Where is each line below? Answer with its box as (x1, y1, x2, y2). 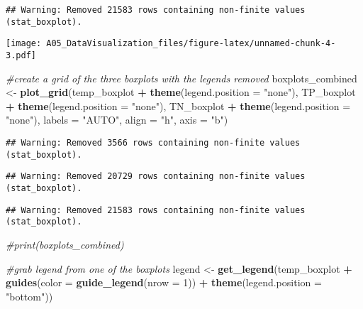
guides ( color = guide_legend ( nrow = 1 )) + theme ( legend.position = (6, 275, 322, 290)
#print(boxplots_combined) (6, 237, 124, 251)
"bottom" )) (6, 288, 53, 303)
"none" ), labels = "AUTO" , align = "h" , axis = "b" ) (6, 112, 228, 127)
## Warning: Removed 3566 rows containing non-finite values (6, 138, 301, 148)
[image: (6, 38, 42, 49)
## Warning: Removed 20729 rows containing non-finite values (6, 171, 306, 182)
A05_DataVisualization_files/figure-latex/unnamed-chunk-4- (46, 38, 336, 49)
